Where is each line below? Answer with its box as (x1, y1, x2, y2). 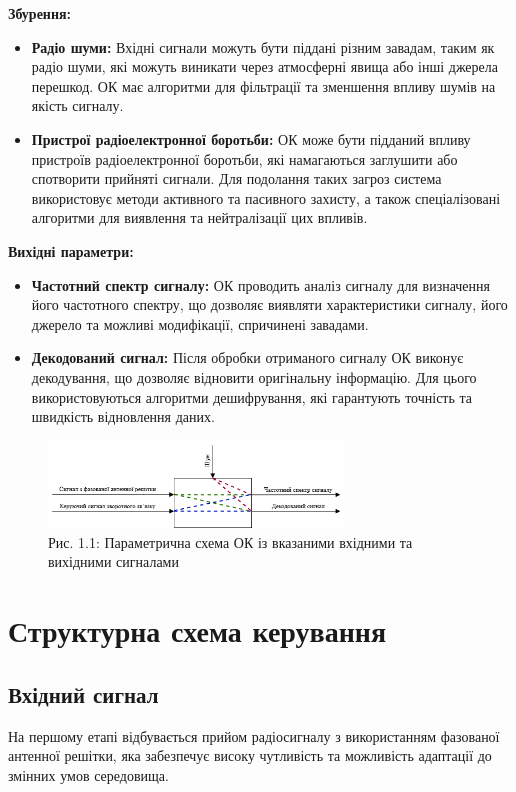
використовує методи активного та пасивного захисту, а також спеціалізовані (31, 187, 501, 208)
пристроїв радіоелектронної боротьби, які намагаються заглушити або (31, 148, 458, 169)
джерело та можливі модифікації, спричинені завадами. (31, 313, 369, 334)
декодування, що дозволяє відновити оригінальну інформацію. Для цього (31, 366, 477, 387)
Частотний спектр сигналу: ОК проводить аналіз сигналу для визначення (31, 274, 491, 295)
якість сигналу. (31, 95, 124, 116)
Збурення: (8, 3, 72, 23)
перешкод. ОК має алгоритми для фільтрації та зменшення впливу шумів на (31, 75, 496, 96)
